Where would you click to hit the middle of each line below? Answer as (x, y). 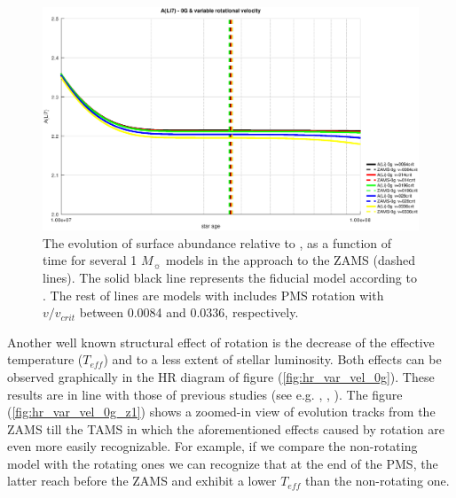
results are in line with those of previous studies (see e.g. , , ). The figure (205, 394)
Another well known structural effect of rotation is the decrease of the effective (221, 342)
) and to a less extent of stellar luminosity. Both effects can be (272, 359)
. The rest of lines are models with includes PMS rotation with (213, 295)
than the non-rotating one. (377, 481)
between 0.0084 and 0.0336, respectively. (189, 312)
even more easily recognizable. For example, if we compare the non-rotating (212, 446)
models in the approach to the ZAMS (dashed (290, 260)
